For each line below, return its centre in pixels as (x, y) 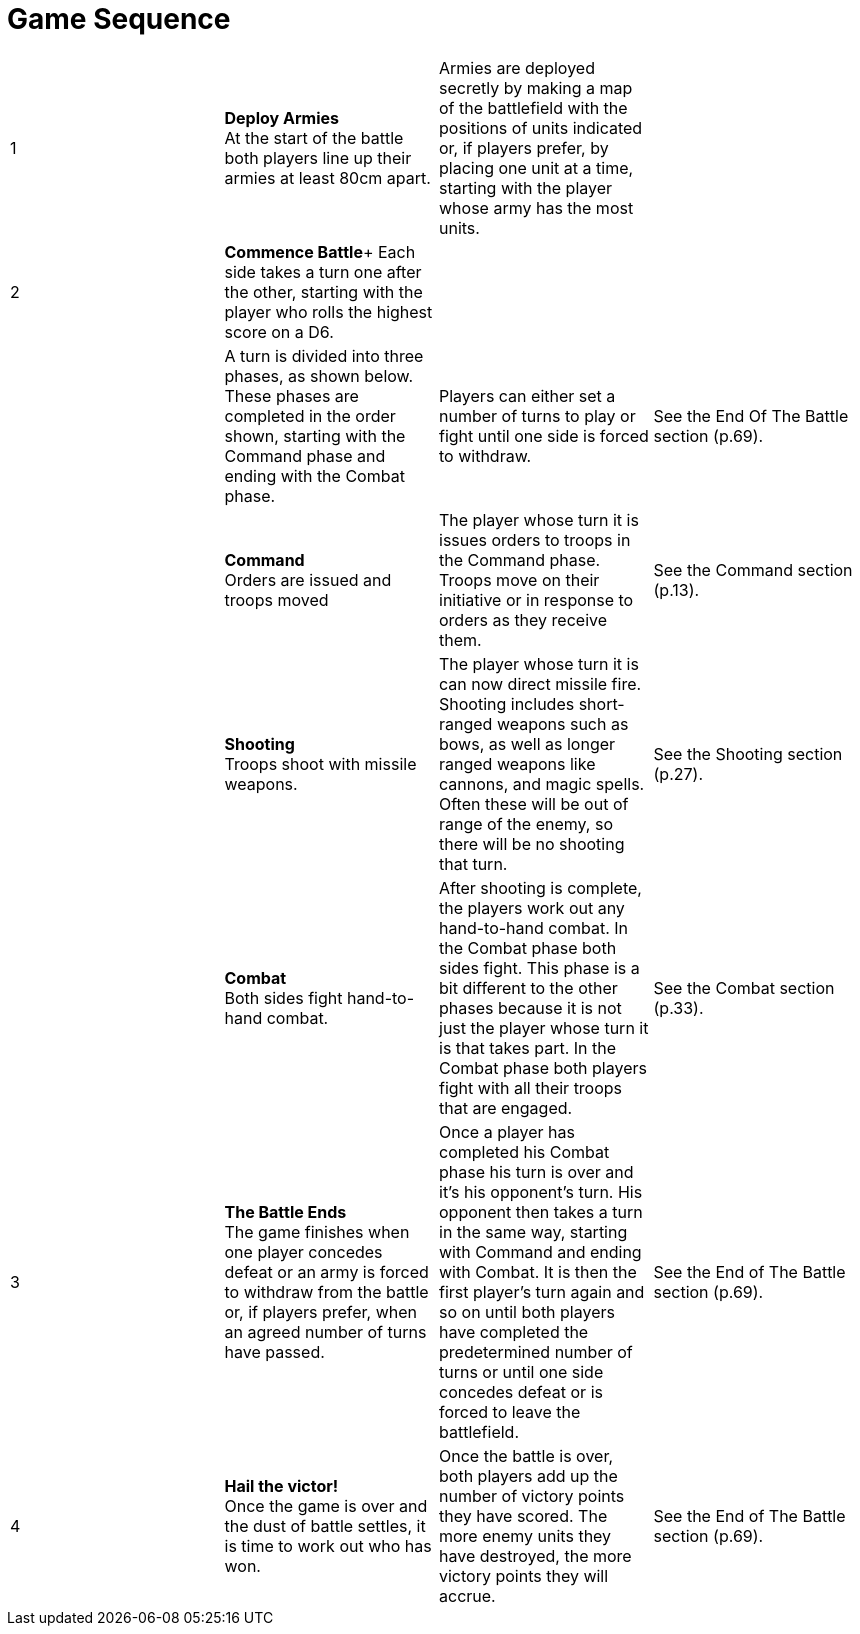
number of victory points (532, 1495)
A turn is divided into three (324, 355)
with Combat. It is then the (538, 1271)
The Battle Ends (285, 1211)
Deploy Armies (281, 117)
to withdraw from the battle (326, 1291)
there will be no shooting (532, 843)
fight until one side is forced (544, 435)
